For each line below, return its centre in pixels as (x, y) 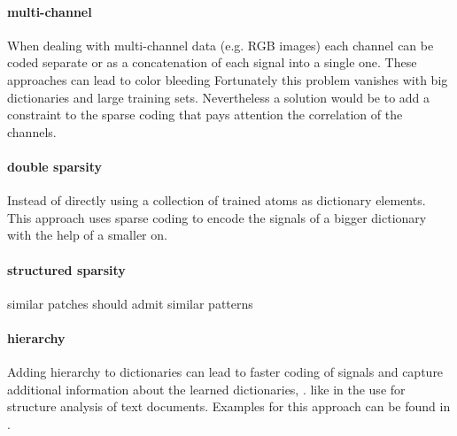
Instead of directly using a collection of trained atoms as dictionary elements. (217, 200)
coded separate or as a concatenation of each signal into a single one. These (212, 62)
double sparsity (54, 166)
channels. (32, 131)
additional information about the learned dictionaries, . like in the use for (206, 389)
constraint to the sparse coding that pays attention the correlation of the (205, 115)
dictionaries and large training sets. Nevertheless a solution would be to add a (219, 97)
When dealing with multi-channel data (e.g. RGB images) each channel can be (221, 45)
